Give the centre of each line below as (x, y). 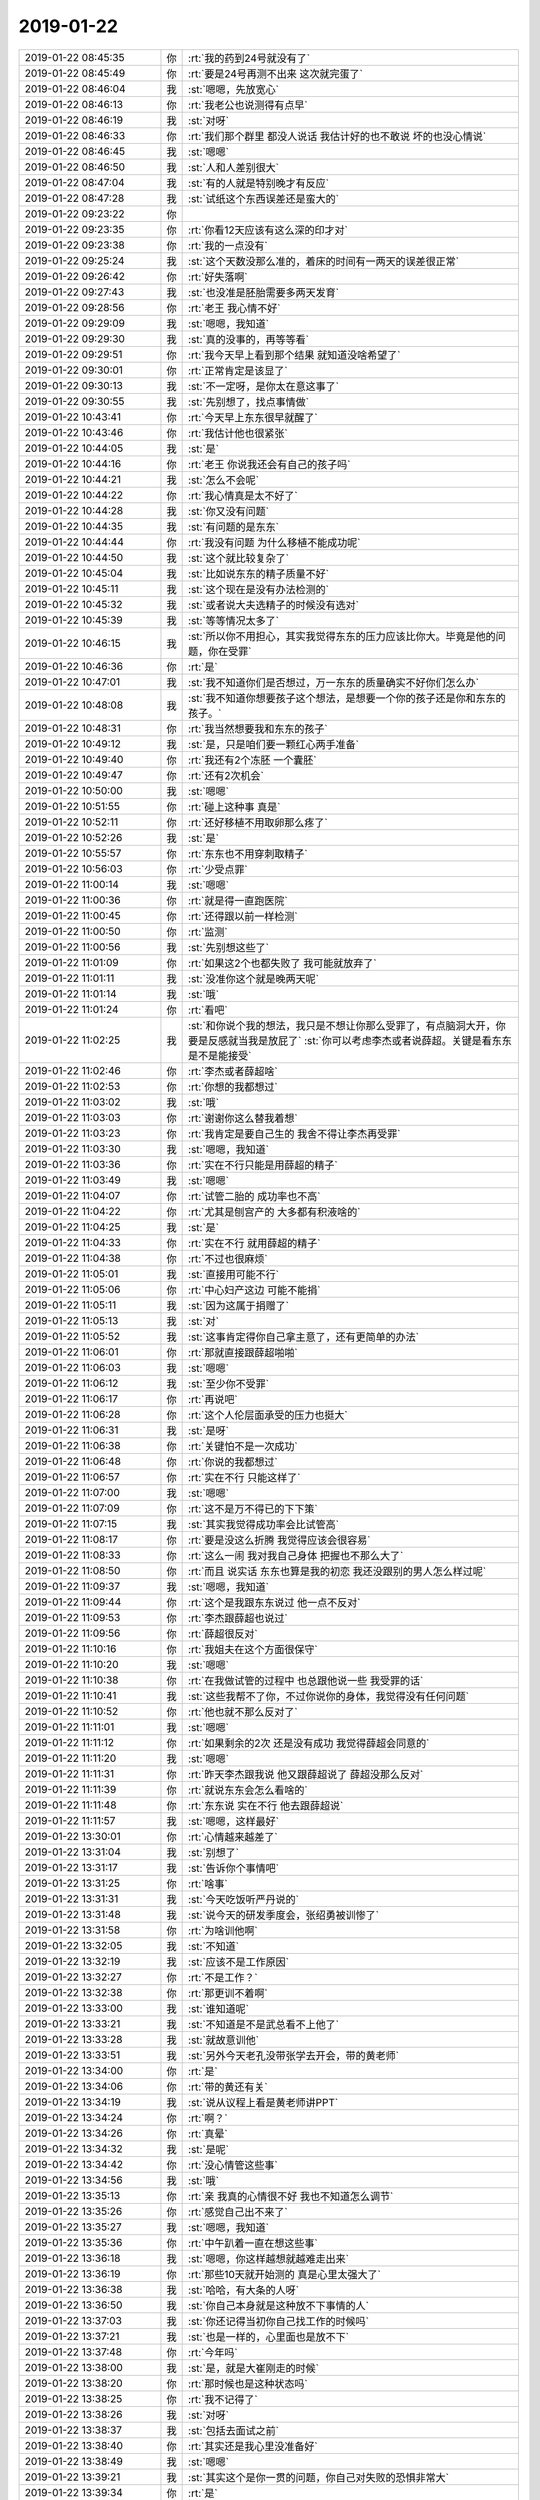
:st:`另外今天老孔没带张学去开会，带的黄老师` (294, 2055)
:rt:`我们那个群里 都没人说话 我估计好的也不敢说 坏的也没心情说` (337, 136)
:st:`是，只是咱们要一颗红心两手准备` (274, 744)
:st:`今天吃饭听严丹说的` (244, 1899)
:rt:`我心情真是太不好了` (243, 495)
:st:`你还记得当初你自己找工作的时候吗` (279, 2321)
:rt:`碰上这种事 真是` (234, 807)
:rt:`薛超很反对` (223, 1633)
